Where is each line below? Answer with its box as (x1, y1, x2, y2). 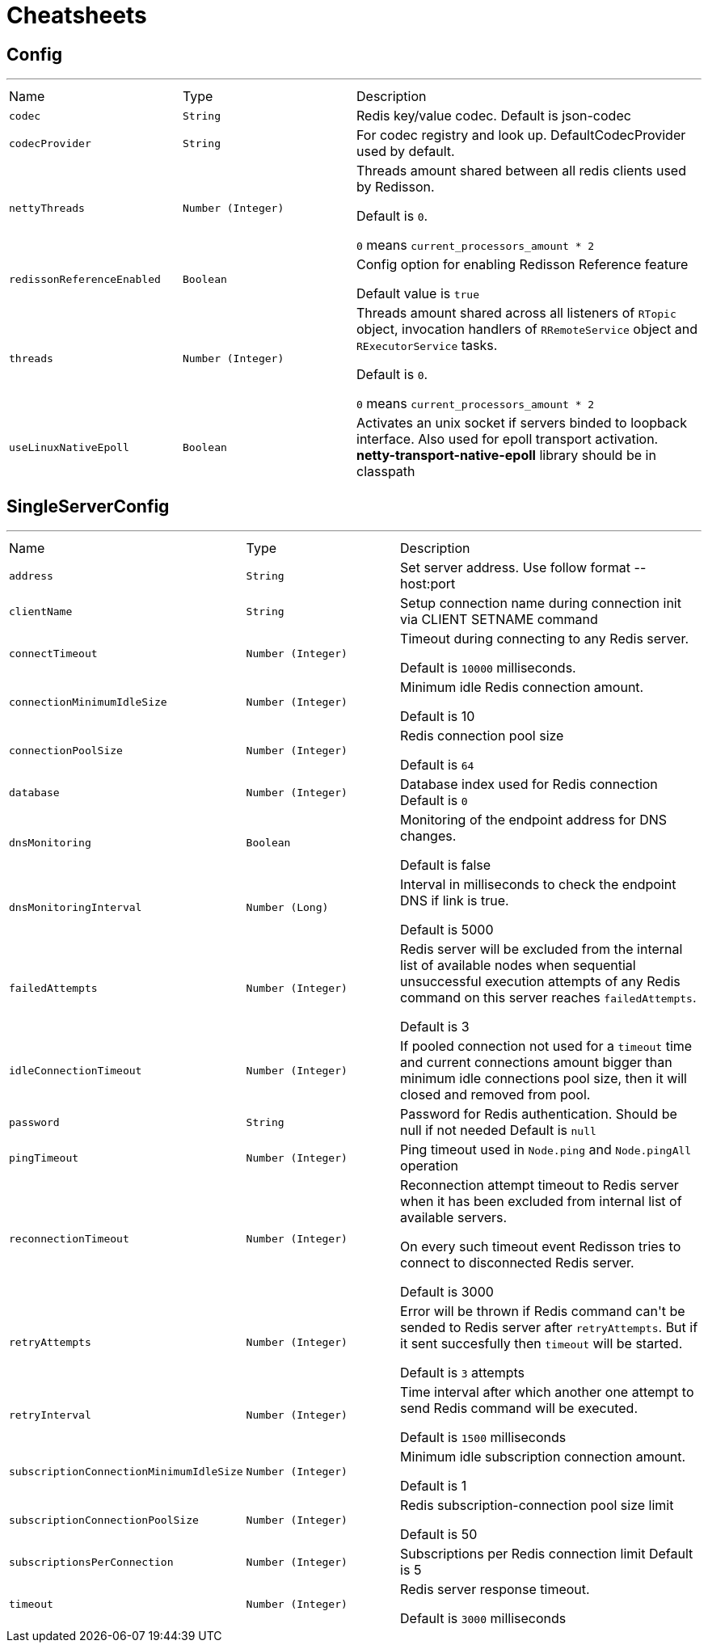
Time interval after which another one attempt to (400, 1384, 694, 1401)
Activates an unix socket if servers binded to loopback (356, 415, 687, 432)
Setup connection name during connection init (400, 595, 681, 612)
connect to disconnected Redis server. (400, 1255, 634, 1272)
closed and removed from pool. (400, 1086, 591, 1103)
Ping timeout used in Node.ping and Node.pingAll (400, 1141, 692, 1158)
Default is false (400, 857, 491, 874)
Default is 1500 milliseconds (400, 1429, 567, 1446)
